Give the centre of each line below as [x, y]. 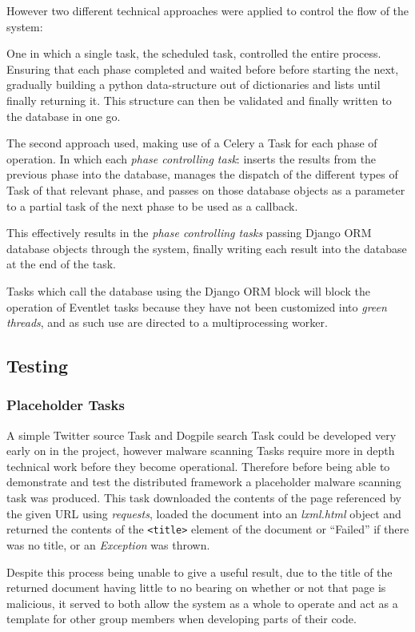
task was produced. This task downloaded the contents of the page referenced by [204, 498]
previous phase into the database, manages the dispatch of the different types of [202, 174]
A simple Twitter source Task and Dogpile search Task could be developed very [202, 435]
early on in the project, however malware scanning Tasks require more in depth [201, 451]
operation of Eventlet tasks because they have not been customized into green [197, 306]
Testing [37, 366]
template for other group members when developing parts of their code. [182, 619]
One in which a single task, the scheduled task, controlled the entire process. [194, 53]
